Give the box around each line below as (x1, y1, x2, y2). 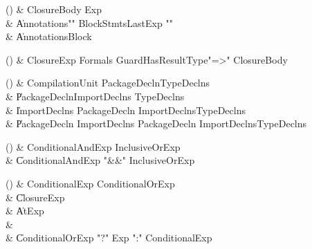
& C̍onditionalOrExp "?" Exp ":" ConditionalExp (6, 230, 212, 245)
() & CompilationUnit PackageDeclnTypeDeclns (6, 75, 210, 90)
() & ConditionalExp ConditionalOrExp (6, 176, 175, 190)
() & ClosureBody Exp (6, 2, 102, 16)
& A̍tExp (6, 203, 44, 218)
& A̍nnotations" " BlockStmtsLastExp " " (6, 15, 173, 30)
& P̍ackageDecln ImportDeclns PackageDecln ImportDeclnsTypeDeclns (6, 116, 307, 131)
